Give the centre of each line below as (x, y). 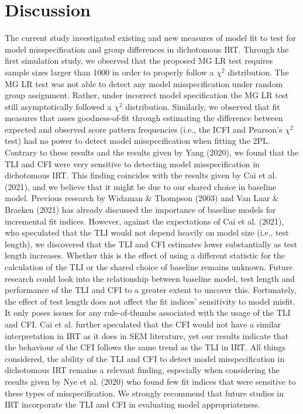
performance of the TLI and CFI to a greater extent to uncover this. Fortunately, (151, 290)
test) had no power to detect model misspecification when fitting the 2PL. (137, 141)
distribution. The (258, 72)
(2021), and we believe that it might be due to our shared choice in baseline (141, 186)
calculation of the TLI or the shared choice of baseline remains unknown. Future (149, 267)
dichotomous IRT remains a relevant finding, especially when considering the (142, 370)
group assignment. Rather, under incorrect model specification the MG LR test (147, 95)
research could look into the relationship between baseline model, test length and (150, 278)
